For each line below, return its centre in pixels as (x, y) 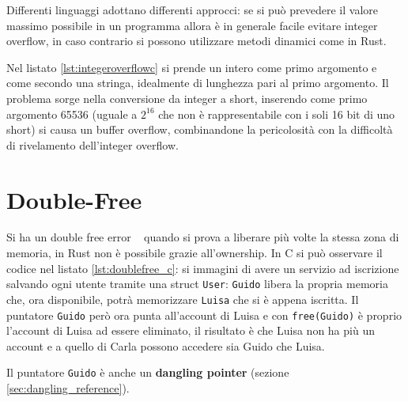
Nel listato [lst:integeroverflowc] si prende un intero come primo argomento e (192, 67)
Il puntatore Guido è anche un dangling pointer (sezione (148, 372)
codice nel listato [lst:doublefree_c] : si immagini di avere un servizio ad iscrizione (203, 268)
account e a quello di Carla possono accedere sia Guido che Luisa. (166, 345)
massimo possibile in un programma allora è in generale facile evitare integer (192, 25)
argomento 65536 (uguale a (72, 114)
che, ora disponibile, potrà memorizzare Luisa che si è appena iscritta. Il (183, 299)
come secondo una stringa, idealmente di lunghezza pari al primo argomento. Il (198, 83)
